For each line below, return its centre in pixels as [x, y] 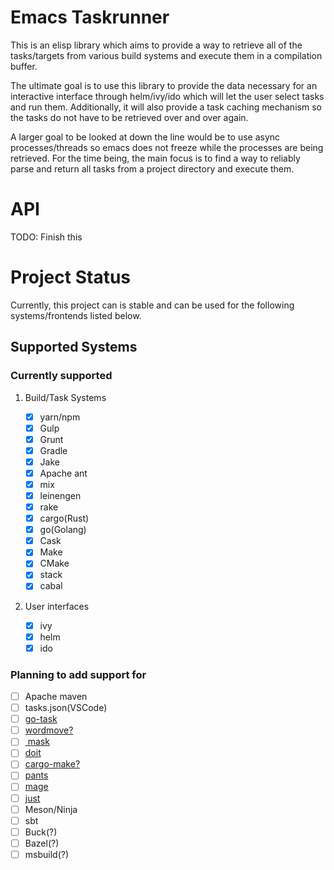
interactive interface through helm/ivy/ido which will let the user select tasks [167, 96]
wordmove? [49, 730]
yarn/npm [60, 417]
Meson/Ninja [51, 809]
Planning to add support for [78, 674]
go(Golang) [63, 530]
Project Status [71, 277]
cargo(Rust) [64, 518]
